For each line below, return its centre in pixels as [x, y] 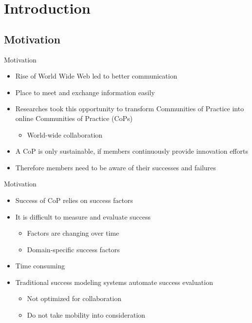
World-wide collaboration [65, 134]
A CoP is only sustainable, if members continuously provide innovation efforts [132, 151]
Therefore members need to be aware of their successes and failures [116, 167]
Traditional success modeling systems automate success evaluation [114, 282]
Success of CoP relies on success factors [74, 200]
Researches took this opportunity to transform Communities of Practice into [130, 109]
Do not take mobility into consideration [86, 315]
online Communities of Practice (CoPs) [74, 118]
